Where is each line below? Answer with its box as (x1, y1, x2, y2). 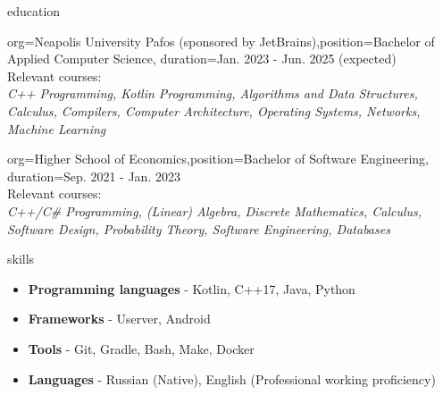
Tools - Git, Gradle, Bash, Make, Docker (28, 339, 255, 357)
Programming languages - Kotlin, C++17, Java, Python (28, 279, 355, 298)
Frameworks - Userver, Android (28, 309, 211, 328)
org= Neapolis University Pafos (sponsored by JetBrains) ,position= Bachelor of (7, 31, 435, 50)
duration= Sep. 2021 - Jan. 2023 (7, 166, 180, 185)
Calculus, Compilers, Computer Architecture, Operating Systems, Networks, (7, 101, 421, 120)
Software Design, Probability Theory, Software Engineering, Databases (7, 219, 390, 238)
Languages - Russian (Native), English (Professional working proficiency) (28, 369, 436, 388)
